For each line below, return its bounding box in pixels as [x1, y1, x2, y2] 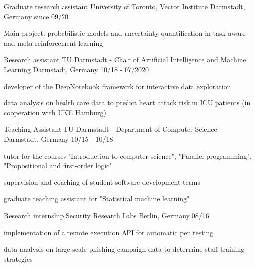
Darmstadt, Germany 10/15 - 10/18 [4, 133, 113, 144]
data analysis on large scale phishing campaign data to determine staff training [4, 244, 245, 254]
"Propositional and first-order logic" [4, 160, 112, 171]
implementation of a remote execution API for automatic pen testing [4, 227, 214, 237]
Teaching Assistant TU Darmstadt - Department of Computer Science [4, 124, 217, 134]
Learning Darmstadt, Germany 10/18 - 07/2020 [4, 64, 149, 74]
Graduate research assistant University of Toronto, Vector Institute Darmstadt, [4, 1, 245, 11]
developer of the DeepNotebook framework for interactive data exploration [4, 81, 231, 91]
